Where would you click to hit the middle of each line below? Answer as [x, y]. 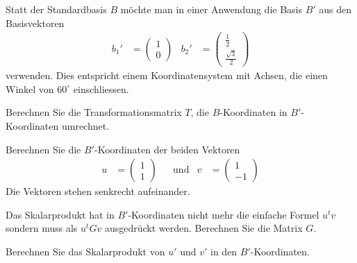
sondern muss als [42, 228]
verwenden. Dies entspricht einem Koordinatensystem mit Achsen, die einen [167, 75]
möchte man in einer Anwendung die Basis [211, 9]
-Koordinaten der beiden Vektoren [167, 149]
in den [224, 251]
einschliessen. [101, 88]
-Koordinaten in [254, 112]
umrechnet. [85, 126]
